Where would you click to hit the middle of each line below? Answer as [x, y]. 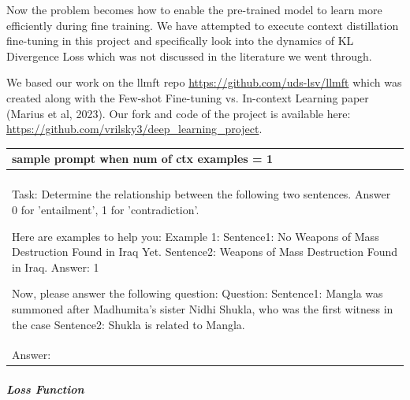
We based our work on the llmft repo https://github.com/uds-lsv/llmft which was [204, 82]
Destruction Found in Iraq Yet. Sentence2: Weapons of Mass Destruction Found [205, 252]
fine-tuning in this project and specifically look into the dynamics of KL [180, 41]
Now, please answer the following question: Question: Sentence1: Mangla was [198, 293]
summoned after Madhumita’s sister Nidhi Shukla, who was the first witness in [203, 308]
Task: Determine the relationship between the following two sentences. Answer [201, 194]
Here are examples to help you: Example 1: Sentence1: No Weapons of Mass [196, 236]
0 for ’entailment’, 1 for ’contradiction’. [106, 209]
